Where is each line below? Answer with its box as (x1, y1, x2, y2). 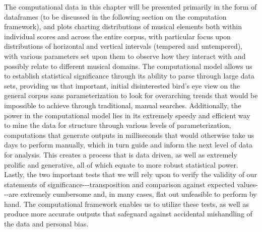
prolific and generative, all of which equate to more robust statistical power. (4, 159, 238, 170)
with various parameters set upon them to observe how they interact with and (4, 50, 246, 61)
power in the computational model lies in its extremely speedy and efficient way (4, 110, 250, 120)
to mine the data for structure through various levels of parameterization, (4, 120, 231, 130)
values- (237, 179, 258, 189)
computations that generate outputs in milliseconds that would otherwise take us (4, 129, 254, 140)
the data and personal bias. (4, 218, 89, 229)
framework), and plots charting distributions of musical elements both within (4, 21, 242, 32)
